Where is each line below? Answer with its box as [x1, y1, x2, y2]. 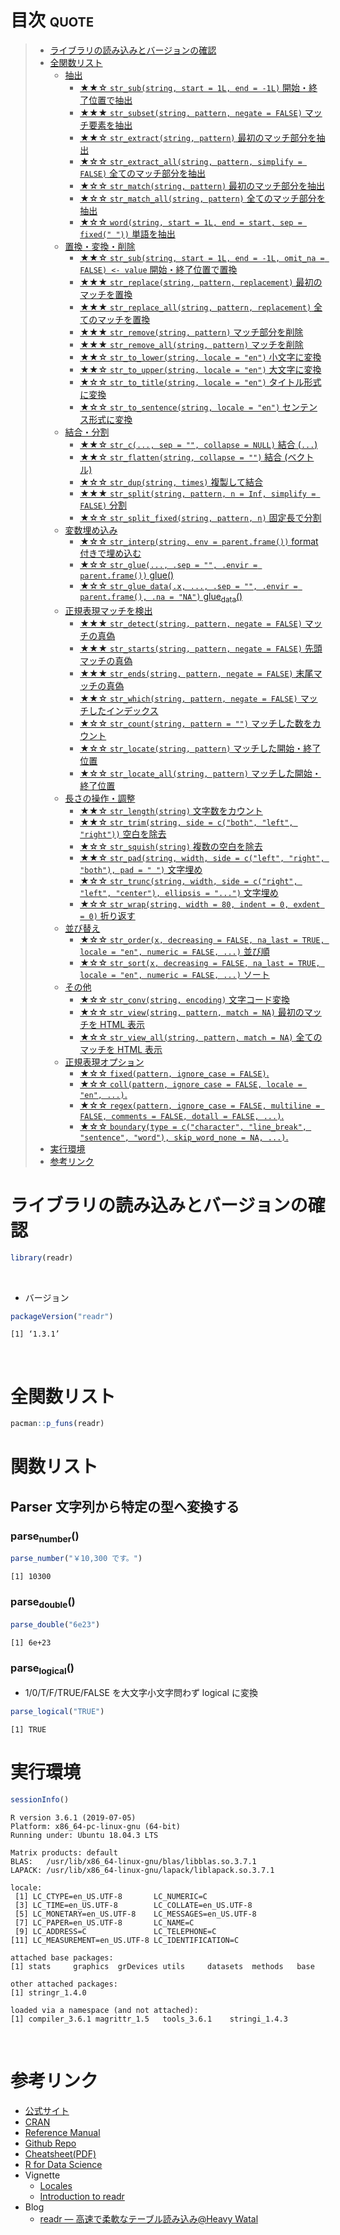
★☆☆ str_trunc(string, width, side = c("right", [79, 874, 298, 886]
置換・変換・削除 [64, 240, 136, 252]
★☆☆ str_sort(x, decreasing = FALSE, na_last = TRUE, [79, 956, 321, 968]
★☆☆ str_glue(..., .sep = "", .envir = [79, 558, 258, 570]
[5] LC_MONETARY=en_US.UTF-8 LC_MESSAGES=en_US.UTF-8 [14, 1909, 257, 1919]
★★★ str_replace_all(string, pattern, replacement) [79, 301, 312, 313]
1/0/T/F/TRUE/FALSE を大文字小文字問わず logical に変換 [24, 1687, 258, 1699]
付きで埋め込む [79, 547, 142, 559]
